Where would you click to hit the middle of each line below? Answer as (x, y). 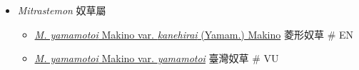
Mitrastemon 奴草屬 (62, 10)
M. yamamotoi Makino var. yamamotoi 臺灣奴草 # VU (157, 58)
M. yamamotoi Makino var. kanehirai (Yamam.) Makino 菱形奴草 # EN (194, 34)
